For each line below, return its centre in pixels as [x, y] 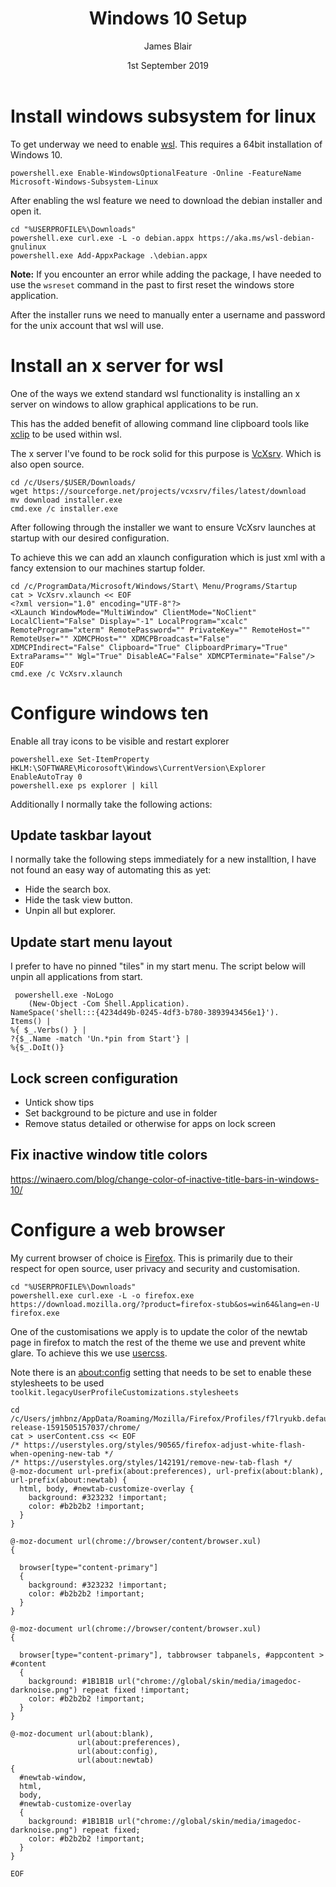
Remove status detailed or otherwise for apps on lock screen [150, 1123]
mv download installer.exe [66, 500]
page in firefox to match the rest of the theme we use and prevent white [158, 1342]
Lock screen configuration [94, 1078]
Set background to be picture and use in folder [121, 1113]
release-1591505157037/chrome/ [75, 1427]
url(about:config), [118, 1751]
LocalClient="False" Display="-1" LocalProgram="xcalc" [129, 621]
